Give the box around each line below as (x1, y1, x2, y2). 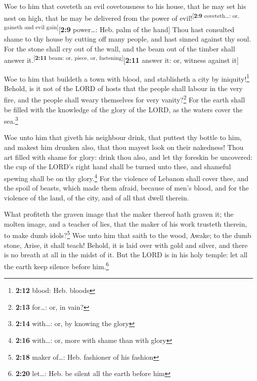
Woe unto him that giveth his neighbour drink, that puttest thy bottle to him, (4, 132, 242, 143)
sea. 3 (4, 114, 18, 126)
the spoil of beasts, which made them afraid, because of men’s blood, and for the (4, 183, 249, 193)
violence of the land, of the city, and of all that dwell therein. (4, 192, 189, 202)
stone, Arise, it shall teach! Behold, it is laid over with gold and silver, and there (4, 239, 248, 250)
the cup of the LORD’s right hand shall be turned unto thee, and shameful (4, 161, 231, 172)
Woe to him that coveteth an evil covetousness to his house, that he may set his (4, 1, 246, 11)
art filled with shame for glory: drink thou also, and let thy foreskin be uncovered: (4, 151, 253, 162)
